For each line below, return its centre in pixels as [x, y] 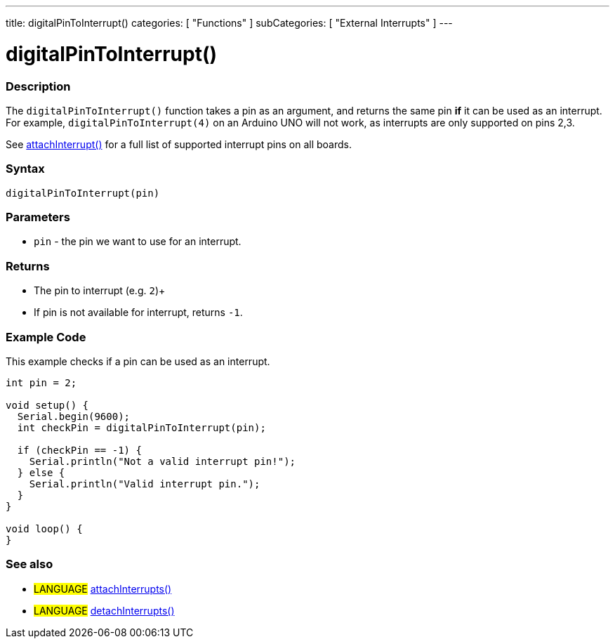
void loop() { [44, 528]
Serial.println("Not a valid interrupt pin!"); [163, 461]
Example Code [46, 337]
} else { [41, 472]
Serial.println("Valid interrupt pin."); [145, 484]
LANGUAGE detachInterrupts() [104, 610]
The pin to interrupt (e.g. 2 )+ [100, 291]
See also [29, 564]
